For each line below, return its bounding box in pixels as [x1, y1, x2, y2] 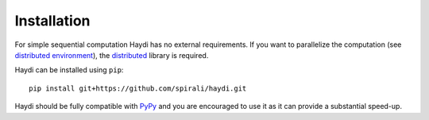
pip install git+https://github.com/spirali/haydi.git [29, 83, 247, 93]
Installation [14, 12, 91, 29]
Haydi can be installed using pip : [14, 65, 124, 75]
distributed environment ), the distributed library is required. [14, 50, 209, 60]
